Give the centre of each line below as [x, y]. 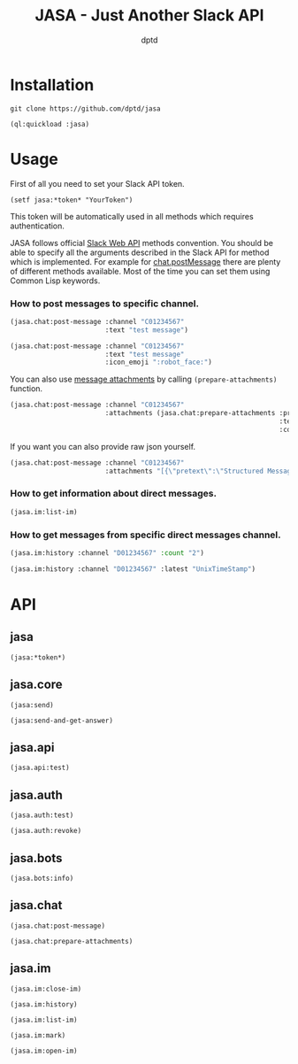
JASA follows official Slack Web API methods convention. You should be [141, 243]
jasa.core [36, 685]
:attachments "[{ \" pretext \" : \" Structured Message [200, 471]
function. [27, 389]
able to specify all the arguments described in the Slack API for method [140, 252]
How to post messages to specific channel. [105, 304]
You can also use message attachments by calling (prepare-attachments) [144, 379]
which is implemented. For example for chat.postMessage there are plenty [145, 261]
